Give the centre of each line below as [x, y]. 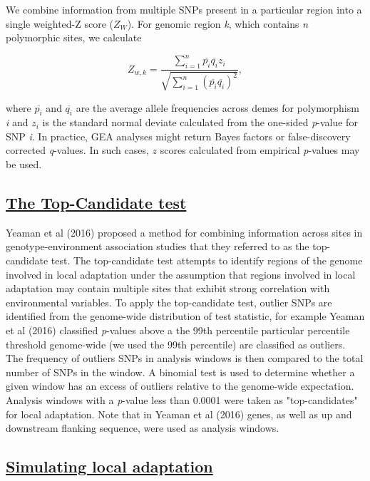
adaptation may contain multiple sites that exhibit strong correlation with [168, 288]
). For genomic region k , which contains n [218, 23]
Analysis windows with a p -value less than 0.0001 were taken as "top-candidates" [182, 400]
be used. [24, 164]
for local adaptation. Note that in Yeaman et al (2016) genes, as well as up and [179, 414]
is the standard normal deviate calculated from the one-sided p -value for [200, 122]
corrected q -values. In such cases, [77, 150]
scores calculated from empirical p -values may [260, 150]
